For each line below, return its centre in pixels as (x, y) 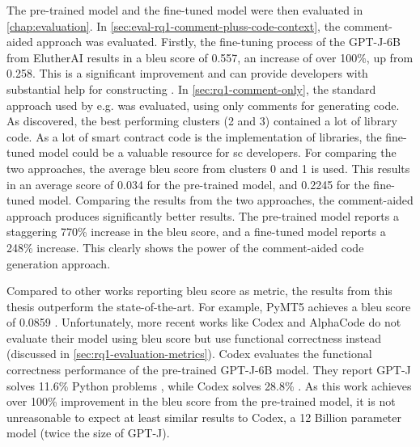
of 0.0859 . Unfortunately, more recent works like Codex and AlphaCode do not (204, 322)
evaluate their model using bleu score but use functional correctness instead (194, 337)
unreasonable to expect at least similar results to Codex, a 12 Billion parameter (204, 417)
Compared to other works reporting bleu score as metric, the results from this (199, 291)
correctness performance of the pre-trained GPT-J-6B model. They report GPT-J (209, 370)
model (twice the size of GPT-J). (88, 433)
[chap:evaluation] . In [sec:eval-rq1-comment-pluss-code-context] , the (174, 25)
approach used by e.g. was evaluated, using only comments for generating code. (203, 105)
